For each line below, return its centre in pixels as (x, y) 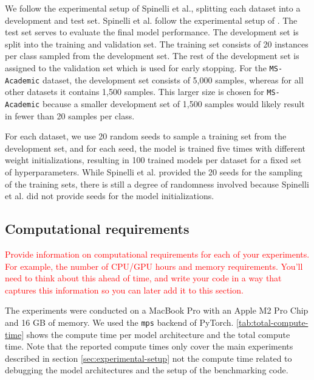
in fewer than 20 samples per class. (70, 115)
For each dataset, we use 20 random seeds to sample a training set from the (146, 136)
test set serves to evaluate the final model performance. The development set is (152, 32)
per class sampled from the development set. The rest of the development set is (152, 56)
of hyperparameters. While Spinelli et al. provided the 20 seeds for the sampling (154, 171)
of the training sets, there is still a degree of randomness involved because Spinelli (157, 184)
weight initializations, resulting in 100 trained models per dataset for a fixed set (153, 160)
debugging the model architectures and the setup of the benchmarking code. (147, 370)
